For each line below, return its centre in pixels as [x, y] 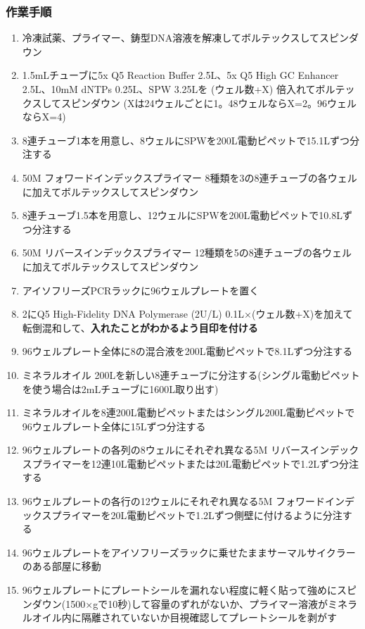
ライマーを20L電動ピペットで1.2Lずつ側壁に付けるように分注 [202, 515]
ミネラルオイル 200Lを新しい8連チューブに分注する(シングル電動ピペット [191, 374]
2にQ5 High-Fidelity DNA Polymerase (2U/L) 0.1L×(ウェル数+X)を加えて [187, 314]
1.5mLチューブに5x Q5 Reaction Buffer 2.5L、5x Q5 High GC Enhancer [180, 75]
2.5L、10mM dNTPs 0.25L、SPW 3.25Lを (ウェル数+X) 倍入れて [169, 89]
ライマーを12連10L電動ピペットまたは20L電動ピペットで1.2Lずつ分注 [200, 463]
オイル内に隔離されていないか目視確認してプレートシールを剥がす [184, 617]
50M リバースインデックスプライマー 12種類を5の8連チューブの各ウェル [187, 253]
